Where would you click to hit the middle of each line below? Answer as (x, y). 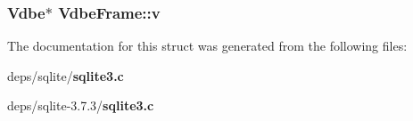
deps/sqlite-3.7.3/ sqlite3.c (81, 105)
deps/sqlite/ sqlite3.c (66, 75)
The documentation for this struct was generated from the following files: (207, 46)
